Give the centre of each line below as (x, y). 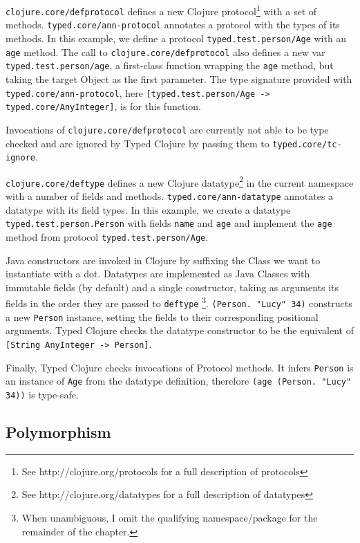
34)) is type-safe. (42, 394)
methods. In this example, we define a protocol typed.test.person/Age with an (176, 38)
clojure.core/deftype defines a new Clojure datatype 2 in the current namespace (180, 181)
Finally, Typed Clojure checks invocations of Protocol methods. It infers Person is (180, 367)
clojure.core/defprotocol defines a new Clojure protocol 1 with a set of (161, 10)
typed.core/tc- (307, 144)
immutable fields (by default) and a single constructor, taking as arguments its (172, 287)
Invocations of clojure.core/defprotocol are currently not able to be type (167, 129)
